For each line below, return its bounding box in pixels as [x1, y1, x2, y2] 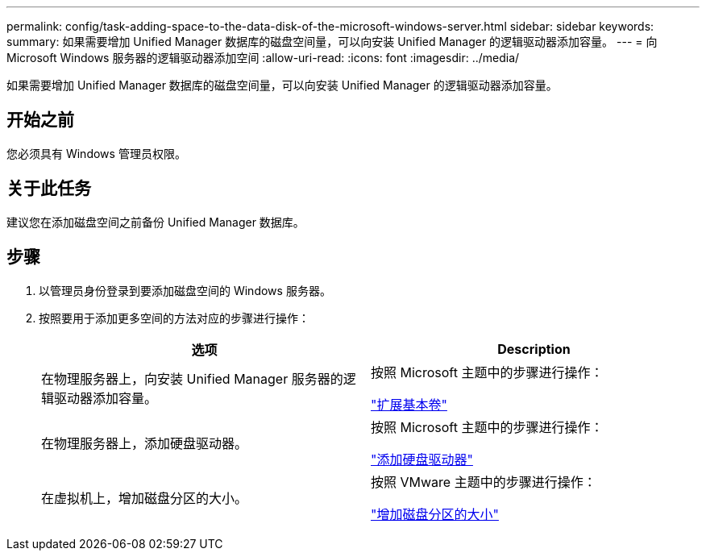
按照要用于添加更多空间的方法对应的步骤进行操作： [39, 310, 309, 325]
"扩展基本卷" [371, 396, 447, 413]
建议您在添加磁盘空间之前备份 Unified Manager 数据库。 [6, 214, 305, 229]
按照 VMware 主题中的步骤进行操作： [371, 473, 596, 490]
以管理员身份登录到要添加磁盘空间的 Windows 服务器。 [39, 283, 331, 297]
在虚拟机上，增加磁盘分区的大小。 [41, 489, 248, 506]
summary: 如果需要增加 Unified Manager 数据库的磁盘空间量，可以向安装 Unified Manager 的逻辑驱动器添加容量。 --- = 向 [6, 35, 658, 48]
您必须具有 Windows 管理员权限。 [6, 146, 186, 160]
